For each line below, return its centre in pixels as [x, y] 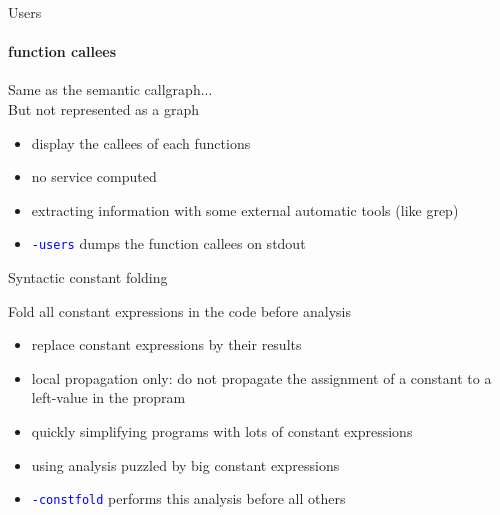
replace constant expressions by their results [166, 344]
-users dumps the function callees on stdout [168, 243]
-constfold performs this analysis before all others [188, 498]
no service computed [94, 176]
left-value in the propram [108, 397]
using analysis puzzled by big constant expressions [185, 464]
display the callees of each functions [141, 142]
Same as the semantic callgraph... [110, 89]
